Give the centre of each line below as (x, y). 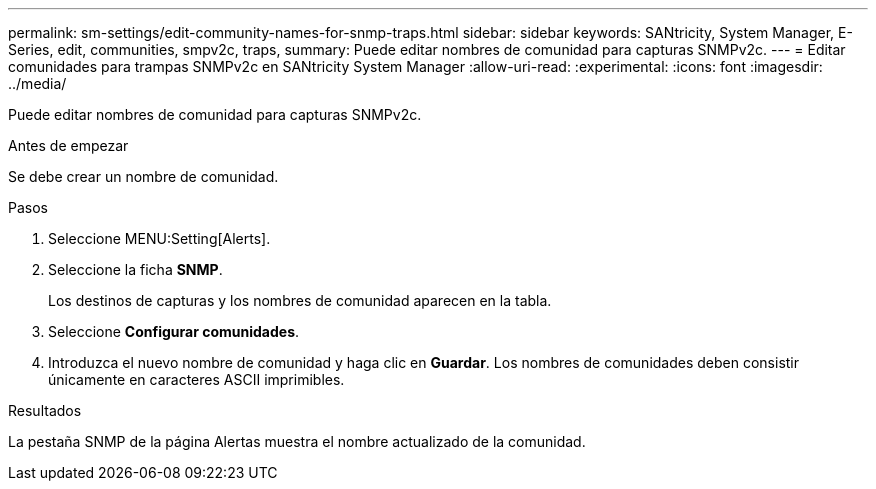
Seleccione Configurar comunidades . (174, 331)
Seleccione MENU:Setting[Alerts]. (159, 238)
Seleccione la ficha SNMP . (135, 269)
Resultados (45, 410)
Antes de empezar (68, 145)
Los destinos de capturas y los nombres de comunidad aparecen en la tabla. (300, 300)
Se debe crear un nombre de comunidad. (143, 176)
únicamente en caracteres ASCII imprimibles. (196, 379)
